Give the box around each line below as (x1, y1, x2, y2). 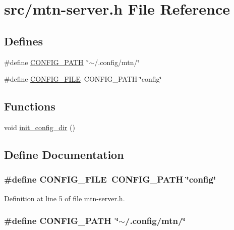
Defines (4, 33, 43, 48)
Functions (4, 98, 55, 114)
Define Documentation (4, 146, 124, 162)
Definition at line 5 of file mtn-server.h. (4, 193, 125, 203)
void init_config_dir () (4, 122, 75, 132)
